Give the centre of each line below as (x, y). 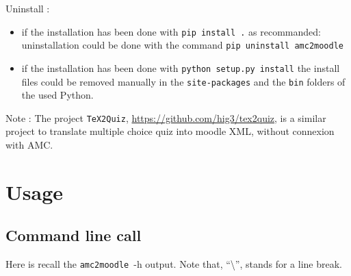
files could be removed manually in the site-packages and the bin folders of (183, 81)
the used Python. (57, 95)
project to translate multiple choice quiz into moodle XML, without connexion (170, 131)
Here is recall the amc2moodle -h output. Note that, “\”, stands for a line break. (174, 264)
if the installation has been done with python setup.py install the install (181, 67)
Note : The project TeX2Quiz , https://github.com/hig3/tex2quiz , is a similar (166, 117)
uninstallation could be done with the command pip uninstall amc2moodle (182, 45)
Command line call (74, 235)
